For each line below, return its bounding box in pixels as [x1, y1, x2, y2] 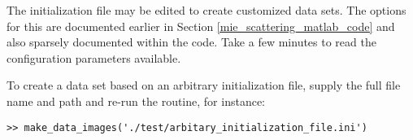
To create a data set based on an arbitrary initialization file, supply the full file [7, 77, 401, 94]
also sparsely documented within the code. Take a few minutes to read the [7, 33, 376, 50]
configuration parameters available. [7, 49, 181, 66]
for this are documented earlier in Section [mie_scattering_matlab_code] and [7, 17, 395, 34]
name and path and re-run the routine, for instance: [7, 92, 265, 109]
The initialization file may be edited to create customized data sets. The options [7, 2, 406, 18]
